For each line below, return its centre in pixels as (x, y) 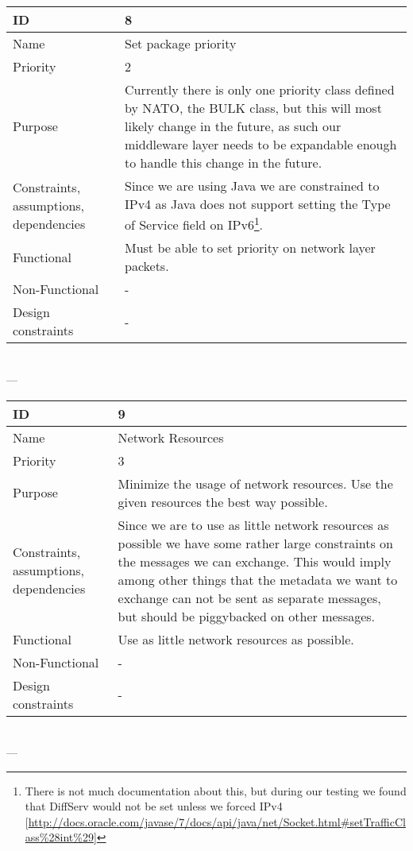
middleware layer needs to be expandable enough (261, 144)
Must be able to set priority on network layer (250, 248)
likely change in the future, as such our (233, 126)
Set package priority (180, 43)
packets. (147, 266)
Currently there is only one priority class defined (259, 89)
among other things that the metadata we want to (258, 579)
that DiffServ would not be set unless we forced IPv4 (154, 806)
